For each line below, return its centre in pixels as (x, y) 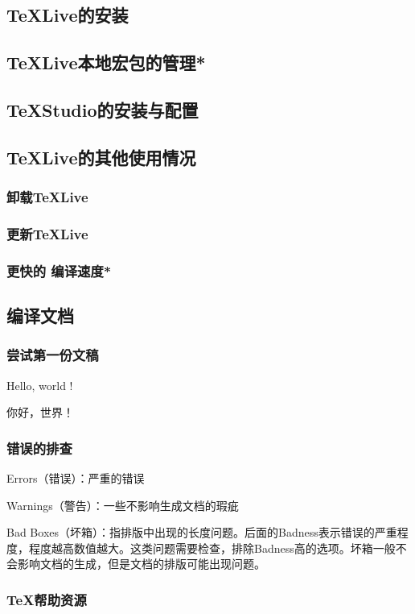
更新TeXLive (47, 233)
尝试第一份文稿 (53, 355)
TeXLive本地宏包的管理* (106, 62)
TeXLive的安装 (68, 15)
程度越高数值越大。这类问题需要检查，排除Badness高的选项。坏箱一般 (212, 548)
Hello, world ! (40, 385)
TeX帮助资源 (47, 599)
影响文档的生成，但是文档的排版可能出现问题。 (141, 564)
